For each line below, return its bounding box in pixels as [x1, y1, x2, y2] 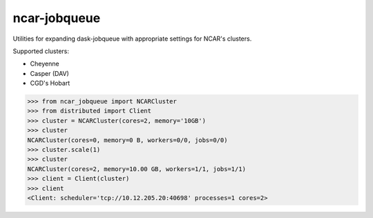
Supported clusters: [12, 47, 69, 55]
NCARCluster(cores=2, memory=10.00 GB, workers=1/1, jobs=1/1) [27, 165, 247, 172]
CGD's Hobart [30, 79, 70, 88]
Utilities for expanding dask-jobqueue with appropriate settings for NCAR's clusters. [12, 34, 252, 43]
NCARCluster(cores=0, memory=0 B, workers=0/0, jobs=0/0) [27, 136, 228, 144]
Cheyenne [30, 59, 59, 68]
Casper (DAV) [30, 69, 69, 77]
